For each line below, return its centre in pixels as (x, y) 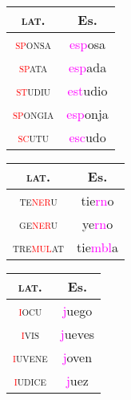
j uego (77, 310)
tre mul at (39, 247)
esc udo (87, 137)
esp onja (87, 114)
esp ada (87, 67)
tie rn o (97, 200)
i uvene (30, 357)
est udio (87, 90)
